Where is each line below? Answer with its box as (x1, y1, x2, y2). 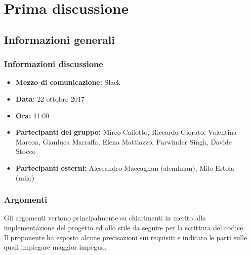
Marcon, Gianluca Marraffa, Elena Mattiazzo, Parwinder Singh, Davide (15, 136, 232, 146)
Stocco (15, 146, 36, 156)
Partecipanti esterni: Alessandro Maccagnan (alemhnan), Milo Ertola (15, 162, 235, 173)
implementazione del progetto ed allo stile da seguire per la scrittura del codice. (4, 222, 245, 232)
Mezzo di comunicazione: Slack (15, 77, 121, 87)
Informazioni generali (4, 32, 115, 47)
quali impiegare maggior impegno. (4, 242, 107, 252)
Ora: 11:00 (15, 110, 49, 120)
